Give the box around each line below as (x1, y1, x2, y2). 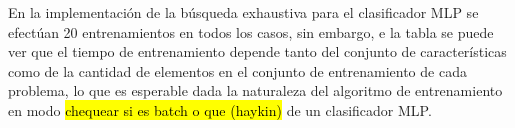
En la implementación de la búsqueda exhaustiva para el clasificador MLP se (8, 2, 479, 22)
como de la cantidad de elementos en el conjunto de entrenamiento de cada (8, 60, 467, 81)
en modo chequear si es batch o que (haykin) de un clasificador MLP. (8, 99, 432, 120)
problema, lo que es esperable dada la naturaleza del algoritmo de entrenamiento (8, 80, 503, 101)
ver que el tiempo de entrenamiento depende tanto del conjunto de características (8, 41, 507, 62)
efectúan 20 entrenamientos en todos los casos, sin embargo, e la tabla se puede (8, 21, 494, 42)
